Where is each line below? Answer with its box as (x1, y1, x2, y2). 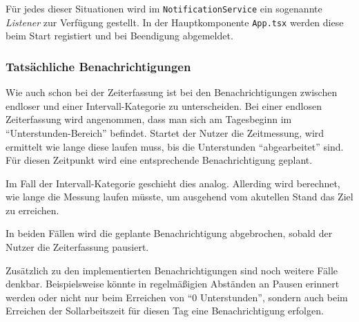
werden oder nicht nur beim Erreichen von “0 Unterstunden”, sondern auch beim (6, 290, 348, 304)
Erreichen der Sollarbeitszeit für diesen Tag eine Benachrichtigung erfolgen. (6, 303, 324, 318)
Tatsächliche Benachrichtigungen (6, 57, 191, 75)
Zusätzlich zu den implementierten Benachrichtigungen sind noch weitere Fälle (6, 263, 338, 277)
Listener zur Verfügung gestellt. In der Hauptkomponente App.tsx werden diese (6, 15, 344, 29)
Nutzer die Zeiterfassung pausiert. (6, 240, 149, 254)
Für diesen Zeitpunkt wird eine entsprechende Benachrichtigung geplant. (6, 153, 313, 167)
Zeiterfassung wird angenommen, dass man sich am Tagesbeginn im (6, 112, 292, 126)
